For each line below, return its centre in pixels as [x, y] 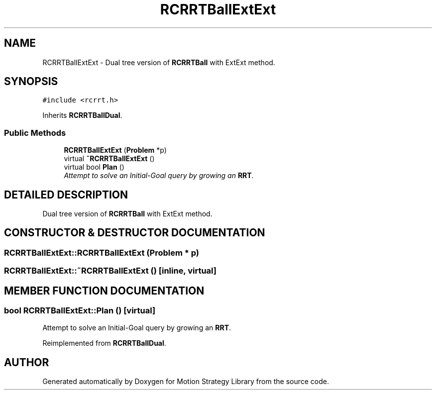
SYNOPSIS [31, 82]
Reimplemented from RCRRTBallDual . [104, 343]
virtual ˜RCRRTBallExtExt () [109, 159]
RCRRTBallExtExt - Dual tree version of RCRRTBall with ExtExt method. [159, 62]
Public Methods [35, 133]
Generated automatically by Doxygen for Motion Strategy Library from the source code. [186, 382]
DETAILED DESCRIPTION [66, 195]
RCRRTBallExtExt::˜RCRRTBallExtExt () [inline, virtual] [110, 271]
